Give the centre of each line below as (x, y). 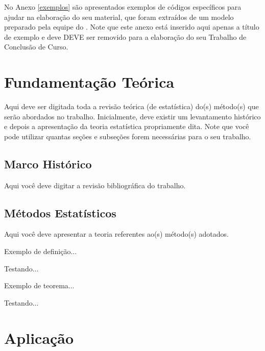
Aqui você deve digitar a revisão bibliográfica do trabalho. (95, 185)
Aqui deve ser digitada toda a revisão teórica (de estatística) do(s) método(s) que (131, 106)
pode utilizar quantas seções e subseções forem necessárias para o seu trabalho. (128, 136)
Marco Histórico (48, 164)
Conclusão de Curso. (36, 47)
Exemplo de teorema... (39, 285)
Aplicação (39, 337)
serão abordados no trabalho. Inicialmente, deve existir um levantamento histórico (132, 116)
